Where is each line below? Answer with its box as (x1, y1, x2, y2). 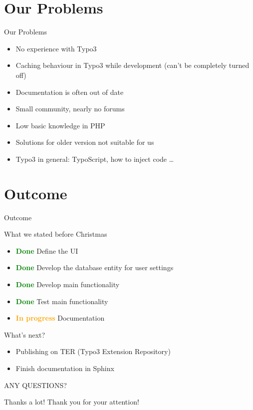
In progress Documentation (15, 313, 105, 323)
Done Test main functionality (15, 296, 108, 306)
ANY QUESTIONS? (4, 380, 67, 390)
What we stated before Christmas (4, 229, 107, 239)
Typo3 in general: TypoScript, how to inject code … (15, 153, 174, 164)
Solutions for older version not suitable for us (15, 137, 154, 147)
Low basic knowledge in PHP (15, 120, 105, 130)
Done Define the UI (15, 245, 78, 256)
